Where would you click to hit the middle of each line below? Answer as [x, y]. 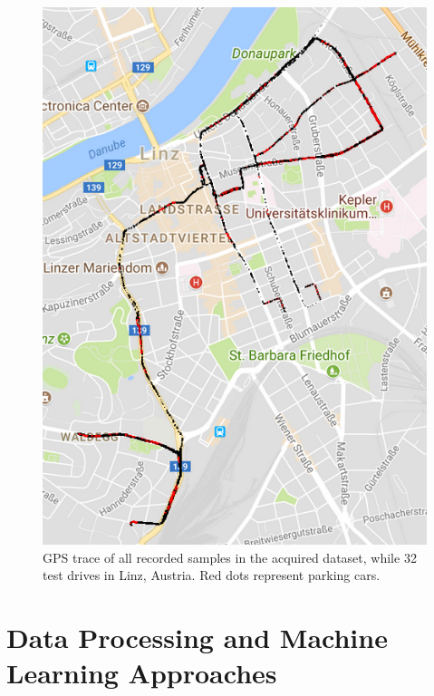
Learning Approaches [142, 673]
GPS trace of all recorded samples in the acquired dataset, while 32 [230, 557]
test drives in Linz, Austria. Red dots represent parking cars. [212, 575]
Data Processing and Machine [197, 638]
